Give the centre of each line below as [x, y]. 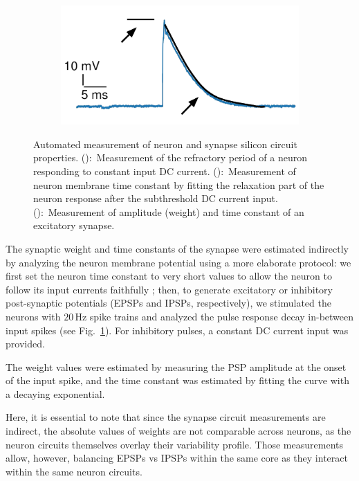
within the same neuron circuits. [74, 471]
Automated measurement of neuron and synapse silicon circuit [165, 144]
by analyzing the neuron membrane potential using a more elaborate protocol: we [178, 262]
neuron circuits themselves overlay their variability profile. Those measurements [174, 444]
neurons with [33, 316]
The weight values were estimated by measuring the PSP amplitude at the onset [176, 366]
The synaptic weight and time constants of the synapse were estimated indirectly [177, 248]
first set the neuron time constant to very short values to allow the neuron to [169, 276]
